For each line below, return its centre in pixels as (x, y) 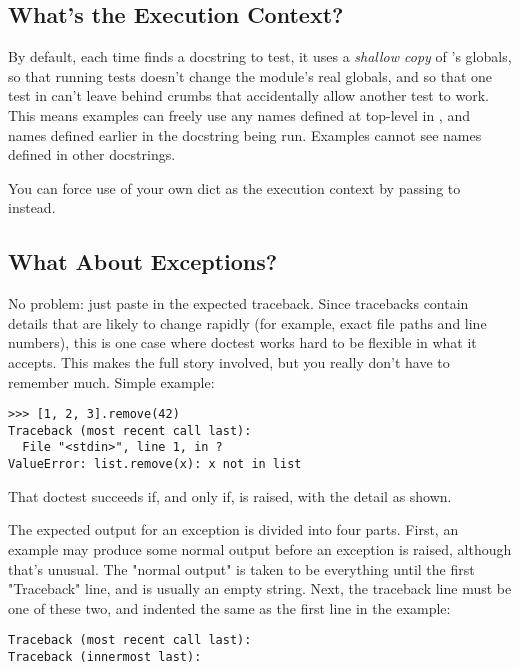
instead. (32, 207)
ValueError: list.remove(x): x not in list (155, 464)
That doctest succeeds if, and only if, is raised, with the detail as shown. (230, 495)
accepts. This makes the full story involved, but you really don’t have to (229, 361)
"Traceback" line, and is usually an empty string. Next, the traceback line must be (260, 588)
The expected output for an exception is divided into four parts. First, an (233, 529)
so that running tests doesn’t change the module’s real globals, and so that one (250, 75)
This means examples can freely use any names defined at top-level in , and (239, 114)
